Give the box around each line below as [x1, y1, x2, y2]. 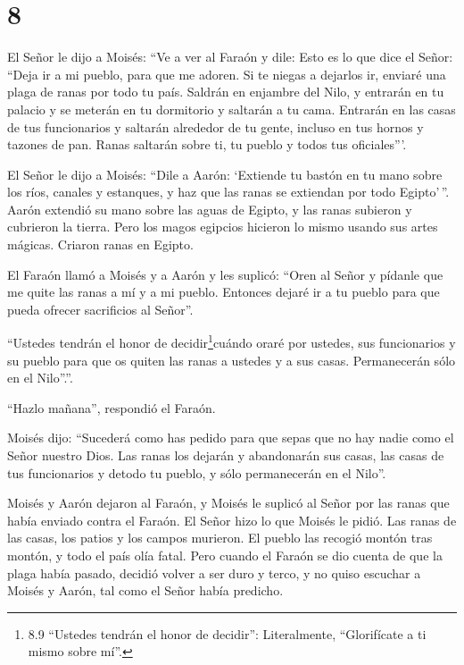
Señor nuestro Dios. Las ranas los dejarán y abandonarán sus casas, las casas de [7, 446, 444, 465]
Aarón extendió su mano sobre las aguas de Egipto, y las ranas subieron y [7, 199, 412, 218]
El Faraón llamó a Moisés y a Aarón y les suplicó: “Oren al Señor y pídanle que [7, 265, 443, 283]
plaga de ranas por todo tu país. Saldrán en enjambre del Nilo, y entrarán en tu [7, 82, 444, 101]
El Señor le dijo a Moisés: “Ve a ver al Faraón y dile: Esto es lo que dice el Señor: [7, 47, 453, 66]
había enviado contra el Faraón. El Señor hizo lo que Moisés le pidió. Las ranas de [7, 510, 457, 529]
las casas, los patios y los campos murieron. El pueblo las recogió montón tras [7, 528, 433, 547]
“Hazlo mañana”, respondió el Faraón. [7, 398, 216, 417]
